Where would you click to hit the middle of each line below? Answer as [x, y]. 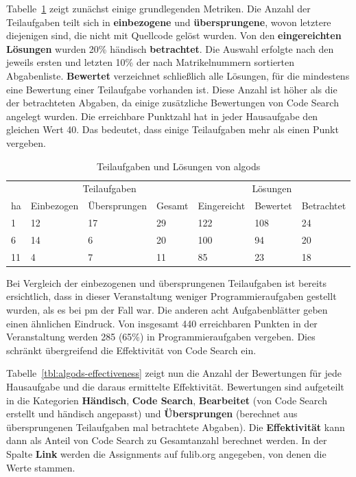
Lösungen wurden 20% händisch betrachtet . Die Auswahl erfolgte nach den [170, 48]
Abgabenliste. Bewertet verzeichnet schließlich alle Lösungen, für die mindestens [178, 75]
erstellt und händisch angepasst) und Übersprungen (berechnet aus [152, 414]
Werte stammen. [41, 467]
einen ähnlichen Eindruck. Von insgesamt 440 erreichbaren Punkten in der [162, 323]
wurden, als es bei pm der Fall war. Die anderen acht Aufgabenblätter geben [167, 310]
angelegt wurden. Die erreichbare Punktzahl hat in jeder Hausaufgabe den [162, 116]
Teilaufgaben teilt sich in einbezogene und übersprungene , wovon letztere [169, 22]
